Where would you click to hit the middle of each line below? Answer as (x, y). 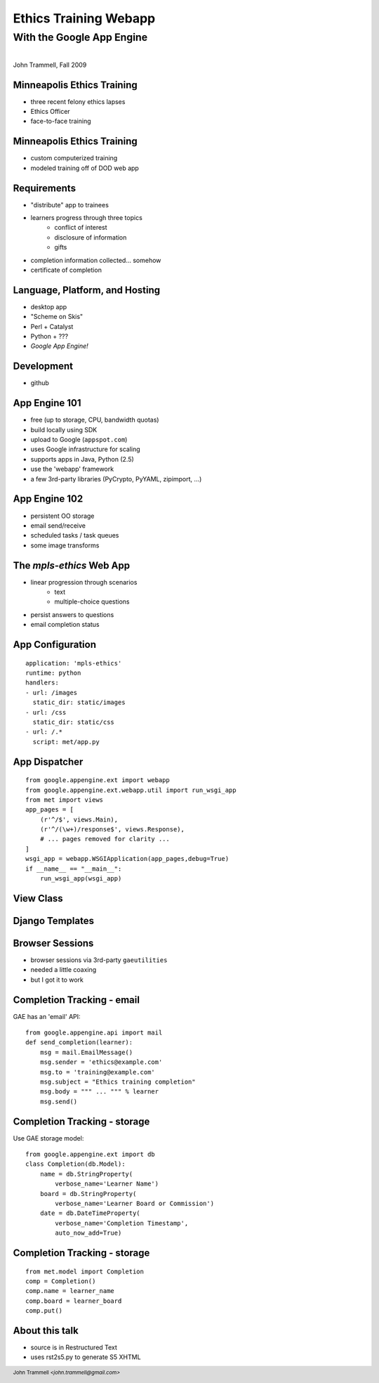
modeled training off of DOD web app (85, 168)
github (40, 383)
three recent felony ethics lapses (78, 101)
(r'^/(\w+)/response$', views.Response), (112, 830)
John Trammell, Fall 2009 (50, 65)
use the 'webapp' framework (72, 469)
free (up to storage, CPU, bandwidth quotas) (95, 420)
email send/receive (58, 525)
